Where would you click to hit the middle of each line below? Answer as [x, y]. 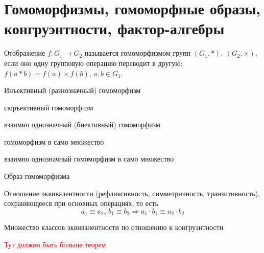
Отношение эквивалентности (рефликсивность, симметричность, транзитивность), [132, 193]
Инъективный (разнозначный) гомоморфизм [73, 90]
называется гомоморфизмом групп [138, 53]
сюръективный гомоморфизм [49, 107]
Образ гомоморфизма [37, 176]
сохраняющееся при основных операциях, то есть [81, 203]
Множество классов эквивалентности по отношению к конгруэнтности [114, 227]
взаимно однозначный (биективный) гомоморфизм [82, 124]
